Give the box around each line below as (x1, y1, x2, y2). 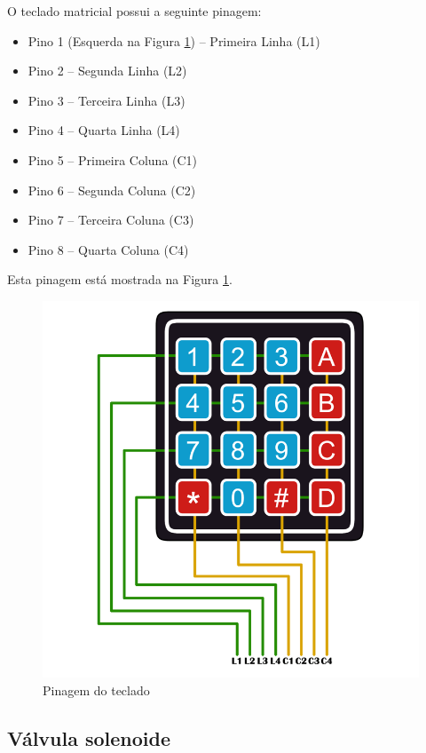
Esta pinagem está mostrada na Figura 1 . (7, 270, 233, 289)
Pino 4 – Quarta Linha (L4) (28, 121, 180, 139)
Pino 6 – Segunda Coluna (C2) (28, 180, 196, 199)
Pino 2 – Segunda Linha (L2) (28, 61, 187, 80)
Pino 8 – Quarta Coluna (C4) (28, 240, 189, 258)
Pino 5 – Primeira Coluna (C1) (28, 150, 198, 169)
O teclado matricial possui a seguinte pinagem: (7, 2, 262, 20)
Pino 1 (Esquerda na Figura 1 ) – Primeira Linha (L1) (28, 31, 320, 50)
